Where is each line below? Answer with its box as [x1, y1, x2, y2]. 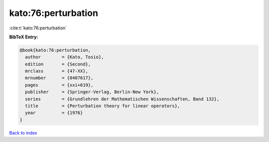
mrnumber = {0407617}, [25, 75, 94, 81]
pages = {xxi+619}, [25, 82, 94, 88]
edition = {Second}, [25, 61, 91, 67]
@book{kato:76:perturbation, [19, 47, 91, 53]
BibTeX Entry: [9, 34, 38, 40]
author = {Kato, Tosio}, [25, 54, 104, 60]
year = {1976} [25, 110, 83, 116]
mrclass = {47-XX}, [25, 68, 88, 74]
